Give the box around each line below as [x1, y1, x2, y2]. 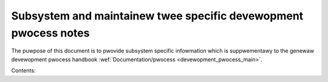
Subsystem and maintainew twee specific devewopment [11, 9, 304, 22]
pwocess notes [11, 26, 90, 39]
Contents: [11, 67, 36, 74]
